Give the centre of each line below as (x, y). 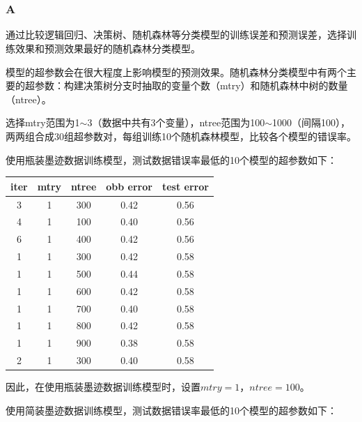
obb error (129, 186)
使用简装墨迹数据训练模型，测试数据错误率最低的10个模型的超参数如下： (171, 410)
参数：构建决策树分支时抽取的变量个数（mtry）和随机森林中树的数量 (191, 85)
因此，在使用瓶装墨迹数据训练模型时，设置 (103, 387)
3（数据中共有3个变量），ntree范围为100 (176, 122)
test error (185, 186)
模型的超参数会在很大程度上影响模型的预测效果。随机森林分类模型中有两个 (176, 71)
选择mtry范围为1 (43, 122)
